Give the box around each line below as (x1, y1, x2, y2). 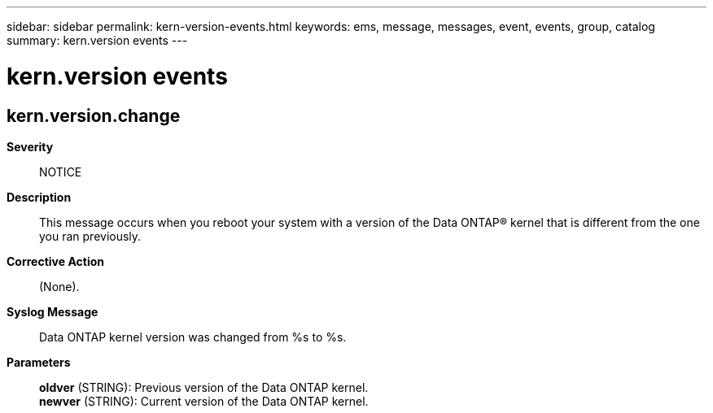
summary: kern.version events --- (7, 33, 188, 47)
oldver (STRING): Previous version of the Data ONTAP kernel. (39, 380, 369, 394)
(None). (39, 279, 80, 293)
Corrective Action (7, 254, 104, 268)
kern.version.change (7, 105, 181, 126)
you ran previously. (39, 228, 142, 243)
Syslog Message (7, 304, 98, 319)
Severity (7, 139, 54, 154)
